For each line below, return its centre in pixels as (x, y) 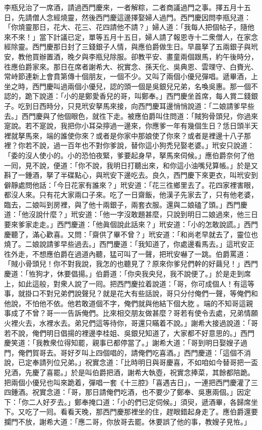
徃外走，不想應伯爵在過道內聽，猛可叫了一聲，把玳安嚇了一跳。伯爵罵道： (127, 254)
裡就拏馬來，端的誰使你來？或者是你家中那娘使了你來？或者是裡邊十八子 (124, 135)
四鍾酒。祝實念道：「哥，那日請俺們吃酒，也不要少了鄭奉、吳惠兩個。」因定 (127, 392)
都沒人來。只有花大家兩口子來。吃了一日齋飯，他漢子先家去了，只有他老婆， (131, 195)
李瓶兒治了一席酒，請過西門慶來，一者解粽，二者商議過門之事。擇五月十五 (127, 7)
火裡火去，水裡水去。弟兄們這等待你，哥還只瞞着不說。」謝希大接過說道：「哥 (131, 323)
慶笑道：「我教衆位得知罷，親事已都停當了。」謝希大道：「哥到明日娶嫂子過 (126, 343)
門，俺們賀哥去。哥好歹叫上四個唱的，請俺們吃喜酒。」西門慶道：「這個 (120, 352)
